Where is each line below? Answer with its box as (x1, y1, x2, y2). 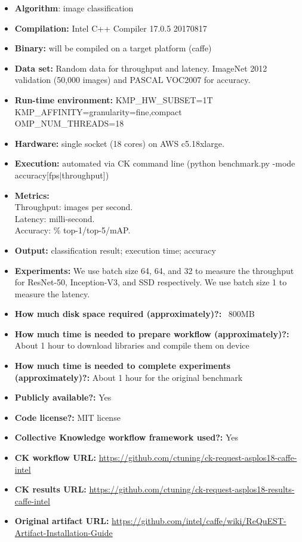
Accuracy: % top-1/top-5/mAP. (14, 224, 131, 236)
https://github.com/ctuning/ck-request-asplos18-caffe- (98, 451, 297, 464)
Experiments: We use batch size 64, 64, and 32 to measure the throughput (14, 264, 294, 276)
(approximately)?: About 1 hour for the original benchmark (14, 371, 243, 383)
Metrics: (14, 189, 50, 201)
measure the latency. (14, 287, 90, 300)
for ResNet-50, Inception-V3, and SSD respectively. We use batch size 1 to (14, 276, 287, 288)
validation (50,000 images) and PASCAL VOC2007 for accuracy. (14, 73, 251, 86)
